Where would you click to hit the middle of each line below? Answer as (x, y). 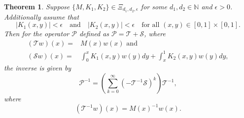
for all (151, 25)
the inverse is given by (38, 68)
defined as (94, 34)
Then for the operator (37, 34)
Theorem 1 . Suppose (37, 6)
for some (154, 6)
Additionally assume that (42, 16)
